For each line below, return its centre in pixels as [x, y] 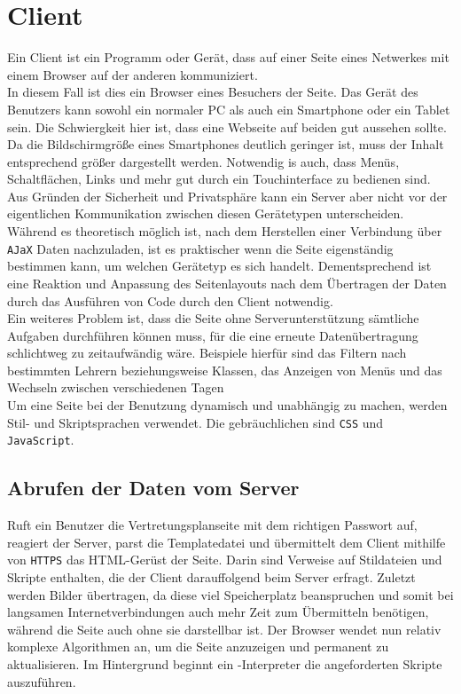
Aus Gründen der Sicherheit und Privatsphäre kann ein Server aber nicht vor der [227, 196]
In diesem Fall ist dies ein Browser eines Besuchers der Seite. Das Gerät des [213, 92]
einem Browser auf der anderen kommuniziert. [133, 74]
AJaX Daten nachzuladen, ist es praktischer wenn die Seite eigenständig [200, 248]
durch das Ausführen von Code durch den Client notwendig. [170, 300]
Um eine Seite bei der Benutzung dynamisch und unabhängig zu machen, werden [227, 405]
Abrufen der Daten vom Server [153, 488]
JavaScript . [41, 440]
